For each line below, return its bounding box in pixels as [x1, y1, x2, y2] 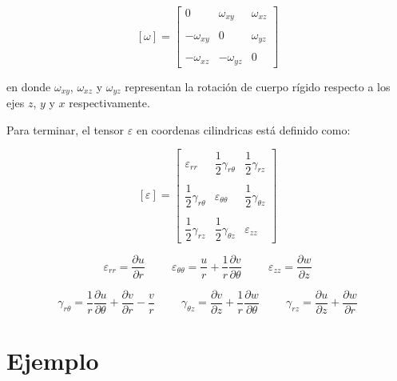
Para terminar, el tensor [6, 121, 125, 138]
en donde [6, 78, 51, 94]
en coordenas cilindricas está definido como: [136, 121, 351, 138]
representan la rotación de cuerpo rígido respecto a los [125, 78, 391, 94]
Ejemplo [6, 343, 99, 376]
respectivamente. [69, 94, 150, 110]
